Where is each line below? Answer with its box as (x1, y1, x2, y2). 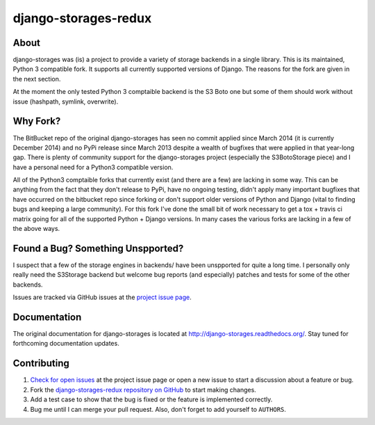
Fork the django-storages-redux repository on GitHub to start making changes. (30, 385, 256, 394)
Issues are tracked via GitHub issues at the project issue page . (12, 293, 192, 302)
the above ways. (12, 225, 60, 233)
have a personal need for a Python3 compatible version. (12, 163, 174, 171)
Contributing (12, 358, 69, 369)
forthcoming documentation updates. (12, 339, 119, 348)
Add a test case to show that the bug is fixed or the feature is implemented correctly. (30, 395, 273, 403)
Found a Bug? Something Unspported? (12, 242, 184, 254)
